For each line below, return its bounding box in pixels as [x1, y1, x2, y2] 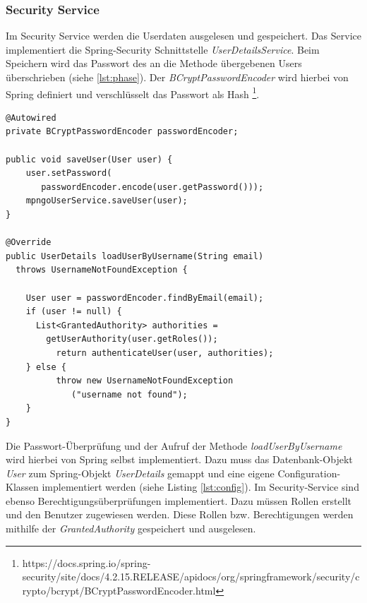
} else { [25, 362, 66, 372]
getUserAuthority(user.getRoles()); [46, 334, 218, 345]
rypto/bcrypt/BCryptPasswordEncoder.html [22, 583, 216, 597]
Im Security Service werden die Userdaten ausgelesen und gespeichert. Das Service [6, 28, 361, 43]
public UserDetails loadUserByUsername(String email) [6, 251, 264, 261]
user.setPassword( [25, 168, 112, 179]
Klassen [6, 479, 39, 494]
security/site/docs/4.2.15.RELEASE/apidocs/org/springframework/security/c [22, 569, 360, 584]
